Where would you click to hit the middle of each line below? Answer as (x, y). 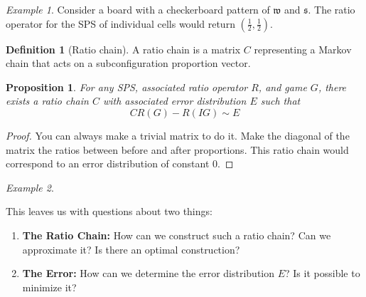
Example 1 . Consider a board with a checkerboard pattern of (138, 9)
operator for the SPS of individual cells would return (120, 23)
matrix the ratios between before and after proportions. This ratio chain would (177, 149)
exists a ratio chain (47, 101)
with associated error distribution (174, 101)
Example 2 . (30, 187)
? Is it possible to (323, 273)
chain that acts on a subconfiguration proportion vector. (128, 63)
